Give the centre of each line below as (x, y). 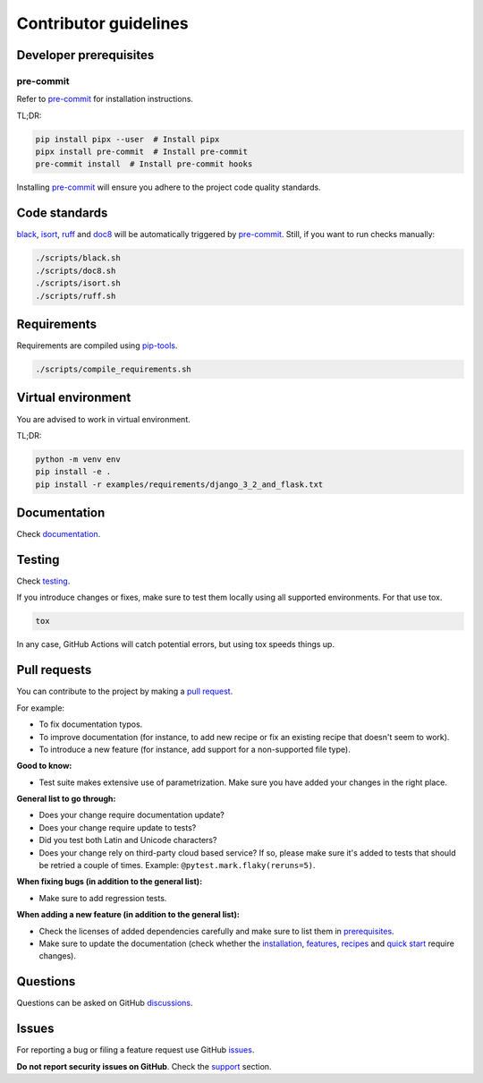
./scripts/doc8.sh (76, 270)
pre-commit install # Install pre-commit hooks (144, 164)
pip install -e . (73, 472)
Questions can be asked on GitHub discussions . (105, 1003)
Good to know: (44, 766)
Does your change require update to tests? (118, 827)
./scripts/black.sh (78, 258)
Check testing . (43, 581)
